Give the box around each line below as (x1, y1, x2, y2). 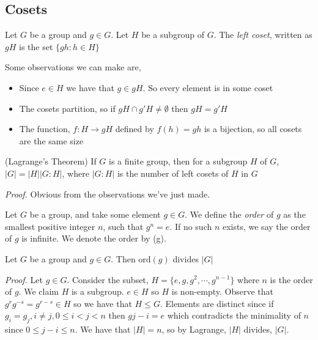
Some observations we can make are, (5, 61, 141, 73)
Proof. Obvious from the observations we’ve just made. (5, 187, 210, 200)
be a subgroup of (141, 28, 204, 41)
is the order (270, 273, 313, 286)
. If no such (169, 220, 212, 232)
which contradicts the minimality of (167, 309, 301, 322)
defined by (115, 122, 154, 135)
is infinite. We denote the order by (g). (21, 232, 166, 245)
